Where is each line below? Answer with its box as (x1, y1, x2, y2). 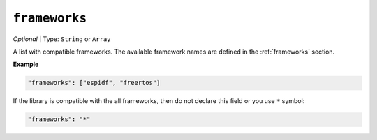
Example (13, 60, 39, 69)
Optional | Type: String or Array (13, 35, 111, 43)
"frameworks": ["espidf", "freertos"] (27, 79, 161, 87)
